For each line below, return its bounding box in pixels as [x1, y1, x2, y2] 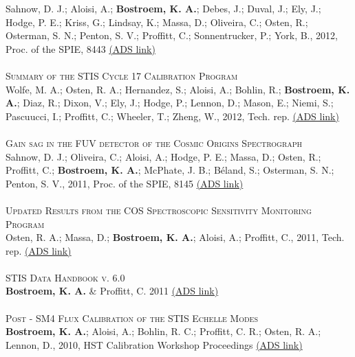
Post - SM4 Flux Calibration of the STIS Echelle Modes [6, 310, 258, 325]
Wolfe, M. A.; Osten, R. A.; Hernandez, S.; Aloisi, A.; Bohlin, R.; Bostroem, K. [6, 82, 350, 96]
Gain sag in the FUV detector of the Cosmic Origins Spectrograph [6, 135, 303, 150]
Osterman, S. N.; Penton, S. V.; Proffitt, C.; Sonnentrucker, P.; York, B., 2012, [6, 28, 338, 43]
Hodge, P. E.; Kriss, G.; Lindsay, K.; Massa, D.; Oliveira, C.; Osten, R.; [6, 14, 308, 29]
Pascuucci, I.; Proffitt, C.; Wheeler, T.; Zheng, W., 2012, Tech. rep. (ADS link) [6, 108, 339, 123]
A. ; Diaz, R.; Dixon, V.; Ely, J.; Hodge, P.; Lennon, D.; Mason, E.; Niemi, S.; [6, 95, 334, 110]
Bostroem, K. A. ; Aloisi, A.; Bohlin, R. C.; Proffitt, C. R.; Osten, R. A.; [6, 324, 321, 338]
